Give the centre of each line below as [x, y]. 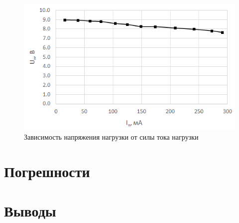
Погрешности [47, 171]
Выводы [30, 210]
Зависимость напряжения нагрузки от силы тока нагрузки [111, 137]
